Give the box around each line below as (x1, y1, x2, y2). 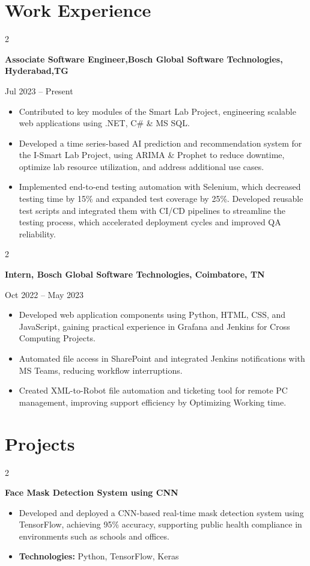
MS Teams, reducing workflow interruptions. (19, 364, 183, 376)
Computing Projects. (19, 332, 96, 344)
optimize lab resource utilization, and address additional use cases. (19, 160, 264, 172)
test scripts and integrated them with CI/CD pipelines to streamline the (19, 204, 286, 216)
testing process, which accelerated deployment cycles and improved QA (19, 216, 281, 228)
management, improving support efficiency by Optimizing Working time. (19, 395, 287, 408)
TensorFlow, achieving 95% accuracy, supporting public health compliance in (19, 518, 302, 531)
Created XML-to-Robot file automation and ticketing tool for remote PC (19, 384, 288, 397)
